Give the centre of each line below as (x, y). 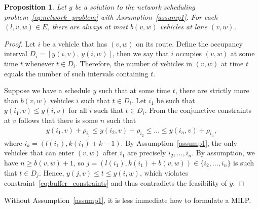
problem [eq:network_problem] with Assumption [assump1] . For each (111, 16)
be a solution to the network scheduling (135, 7)
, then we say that (140, 53)
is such (244, 162)
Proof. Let (20, 43)
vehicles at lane (183, 27)
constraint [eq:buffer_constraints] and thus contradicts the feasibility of (116, 183)
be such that (176, 100)
